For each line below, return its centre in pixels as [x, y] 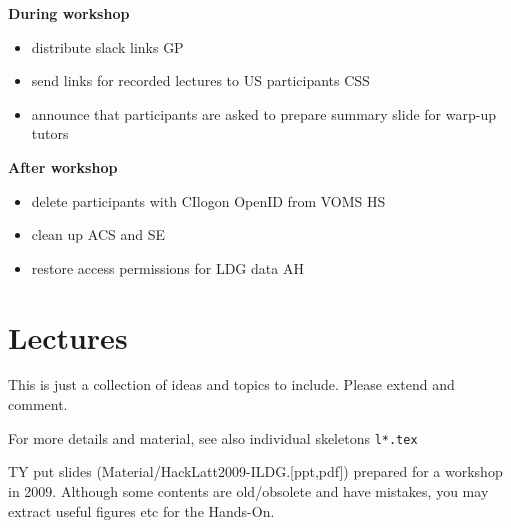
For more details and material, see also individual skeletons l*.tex [213, 437]
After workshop [63, 166]
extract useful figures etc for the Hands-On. [141, 510]
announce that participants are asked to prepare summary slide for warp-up [263, 113]
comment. [38, 404]
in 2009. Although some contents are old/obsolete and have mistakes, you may [248, 490]
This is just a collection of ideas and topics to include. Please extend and [231, 384]
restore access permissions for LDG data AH [167, 267]
